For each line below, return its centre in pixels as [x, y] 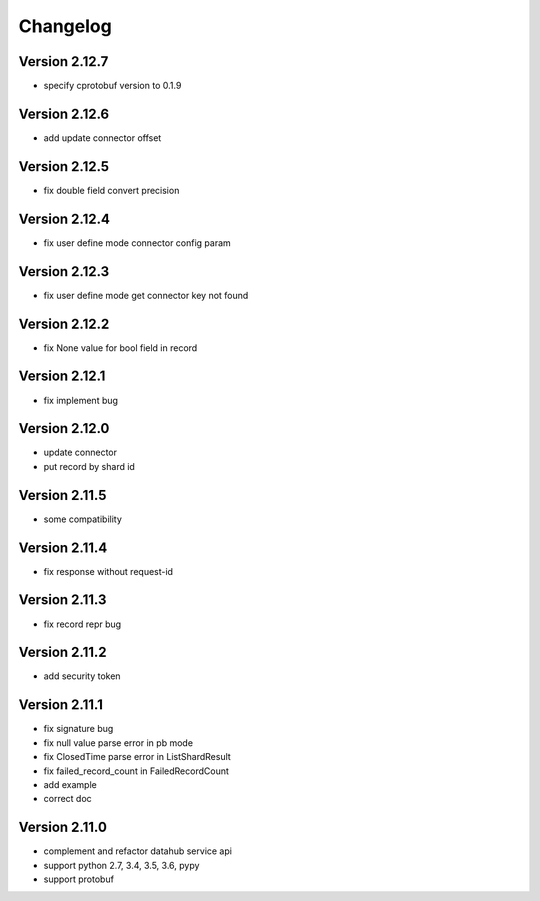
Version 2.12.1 [62, 376]
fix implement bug [81, 400]
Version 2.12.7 [63, 61]
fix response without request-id [108, 571]
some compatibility [82, 519]
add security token [82, 676]
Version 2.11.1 [61, 705]
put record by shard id [89, 466]
